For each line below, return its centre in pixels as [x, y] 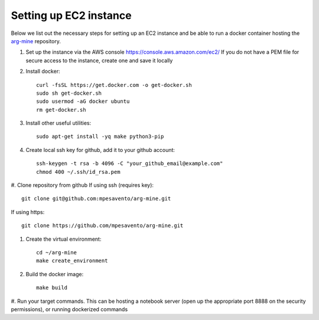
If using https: [28, 212]
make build [52, 288]
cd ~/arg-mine [56, 252]
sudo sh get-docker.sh [69, 93]
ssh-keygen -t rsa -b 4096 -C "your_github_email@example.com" [130, 164]
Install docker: [43, 72]
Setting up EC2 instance [71, 15]
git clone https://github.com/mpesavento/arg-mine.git [102, 226]
